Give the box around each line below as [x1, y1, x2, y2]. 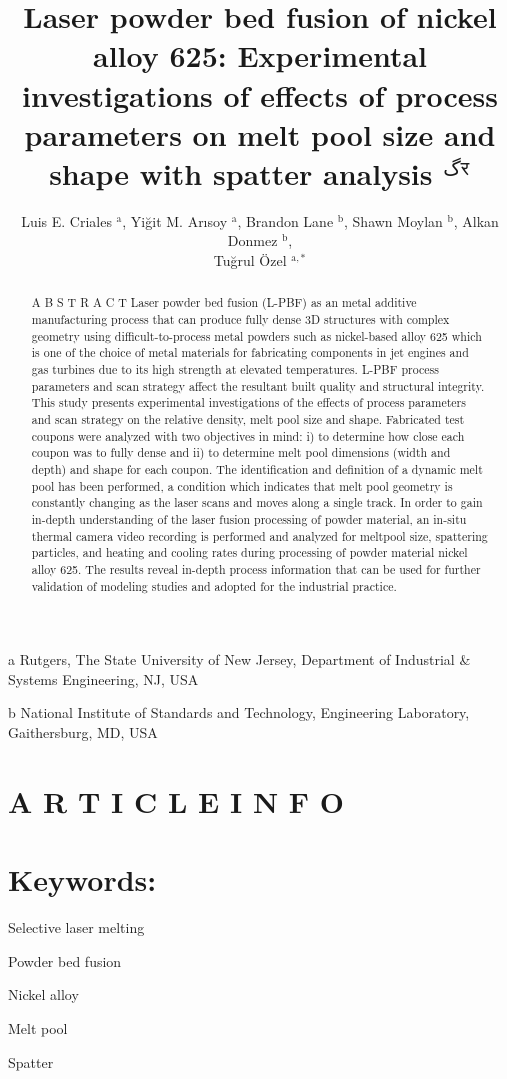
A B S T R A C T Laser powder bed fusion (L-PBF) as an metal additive [31, 294, 417, 311]
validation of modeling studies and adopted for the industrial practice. [31, 577, 397, 594]
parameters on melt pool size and [24, 113, 496, 154]
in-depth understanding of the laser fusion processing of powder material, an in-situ [31, 510, 467, 527]
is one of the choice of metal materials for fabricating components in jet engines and [31, 344, 469, 361]
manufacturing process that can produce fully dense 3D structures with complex [31, 311, 450, 328]
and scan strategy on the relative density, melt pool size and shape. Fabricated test [31, 411, 465, 428]
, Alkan [453, 210, 499, 231]
